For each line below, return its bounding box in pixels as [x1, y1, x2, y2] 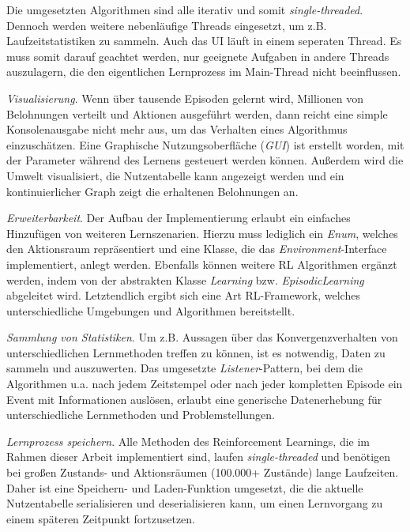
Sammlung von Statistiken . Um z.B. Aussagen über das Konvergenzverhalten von [6, 329, 398, 345]
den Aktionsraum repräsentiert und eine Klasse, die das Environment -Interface [6, 240, 387, 257]
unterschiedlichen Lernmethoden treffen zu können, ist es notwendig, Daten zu [6, 344, 386, 360]
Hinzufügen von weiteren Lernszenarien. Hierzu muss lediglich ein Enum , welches [6, 224, 398, 241]
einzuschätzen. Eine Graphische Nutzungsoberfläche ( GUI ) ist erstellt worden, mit [6, 136, 404, 153]
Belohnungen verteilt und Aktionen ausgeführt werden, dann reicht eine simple [6, 105, 388, 122]
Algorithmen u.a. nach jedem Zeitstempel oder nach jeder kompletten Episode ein [6, 375, 403, 392]
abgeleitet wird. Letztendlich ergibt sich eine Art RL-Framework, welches [6, 287, 360, 304]
